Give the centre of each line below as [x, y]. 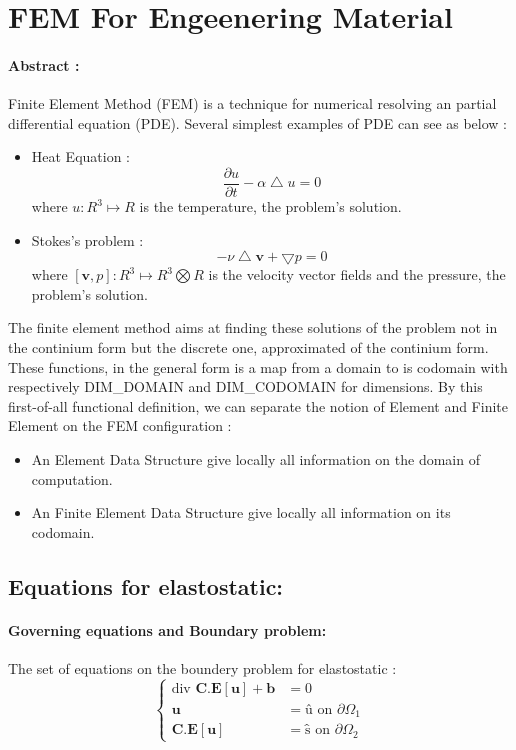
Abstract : [44, 64]
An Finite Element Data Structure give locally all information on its [241, 512]
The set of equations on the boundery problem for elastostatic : [202, 667]
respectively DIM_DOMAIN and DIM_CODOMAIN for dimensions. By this [245, 386]
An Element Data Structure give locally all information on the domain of [255, 458]
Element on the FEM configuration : [120, 425]
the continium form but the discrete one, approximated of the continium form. [248, 346]
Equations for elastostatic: [146, 585]
